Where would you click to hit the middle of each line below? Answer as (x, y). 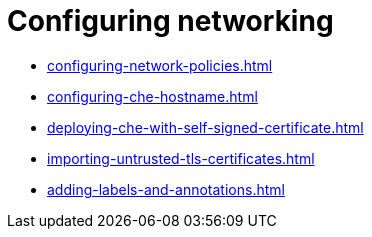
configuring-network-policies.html (160, 65)
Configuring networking (170, 21)
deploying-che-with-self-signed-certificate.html (205, 127)
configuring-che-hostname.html (152, 96)
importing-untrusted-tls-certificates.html (181, 158)
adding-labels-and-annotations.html (166, 189)
